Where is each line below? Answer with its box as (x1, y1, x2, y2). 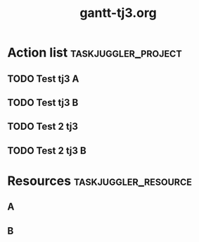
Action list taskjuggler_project (7, 44, 182, 61)
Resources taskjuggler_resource (7, 173, 192, 188)
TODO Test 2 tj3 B (7, 145, 86, 157)
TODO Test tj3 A (7, 73, 79, 85)
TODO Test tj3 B (7, 97, 79, 109)
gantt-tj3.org (79, 5, 157, 21)
